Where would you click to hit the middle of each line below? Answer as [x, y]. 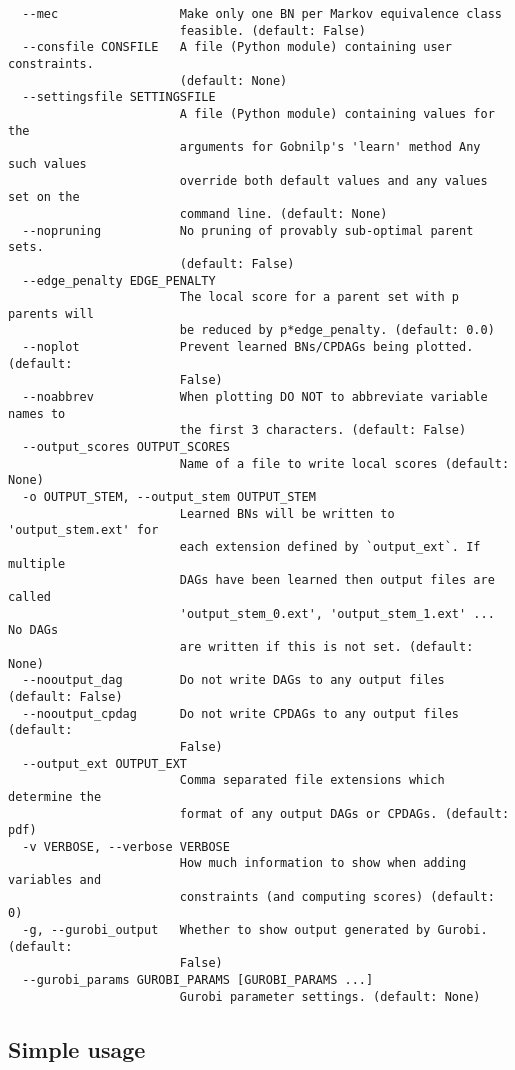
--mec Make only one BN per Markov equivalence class [262, 14]
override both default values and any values [333, 180]
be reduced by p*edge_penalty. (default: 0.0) [337, 330]
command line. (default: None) [283, 213]
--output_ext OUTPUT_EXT [104, 763]
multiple [37, 563]
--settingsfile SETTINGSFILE [119, 97]
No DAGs [33, 630]
